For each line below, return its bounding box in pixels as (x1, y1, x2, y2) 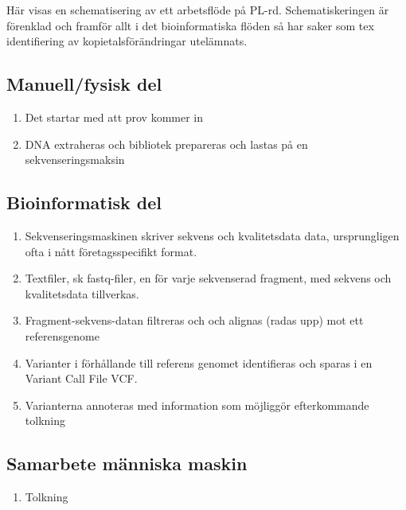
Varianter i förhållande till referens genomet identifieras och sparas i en (25, 354, 373, 371)
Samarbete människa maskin (6, 451, 248, 476)
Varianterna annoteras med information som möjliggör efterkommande (25, 396, 369, 413)
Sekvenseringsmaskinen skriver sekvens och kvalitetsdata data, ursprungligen (25, 227, 400, 243)
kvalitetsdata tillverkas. (25, 285, 139, 302)
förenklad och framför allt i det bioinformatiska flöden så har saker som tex (6, 17, 374, 33)
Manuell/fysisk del (6, 72, 162, 96)
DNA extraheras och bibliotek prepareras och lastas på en (25, 135, 308, 152)
